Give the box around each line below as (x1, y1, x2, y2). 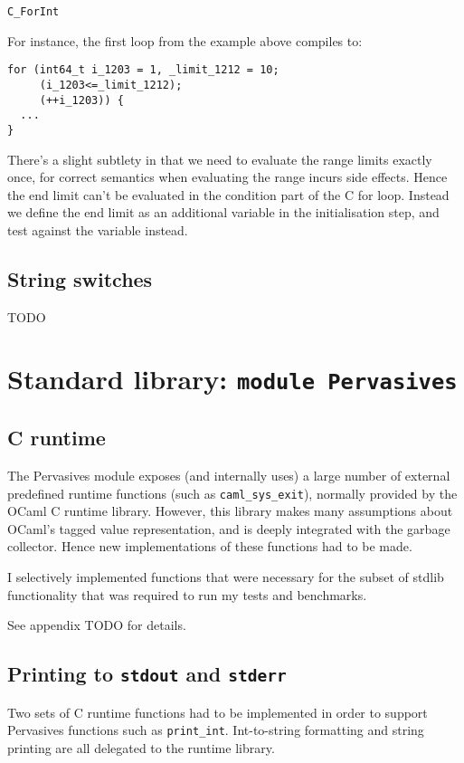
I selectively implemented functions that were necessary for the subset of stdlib (7, 567, 444, 587)
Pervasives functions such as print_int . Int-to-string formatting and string (7, 720, 424, 739)
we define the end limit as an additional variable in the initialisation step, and (7, 203, 440, 222)
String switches (7, 264, 153, 292)
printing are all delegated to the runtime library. (7, 738, 275, 757)
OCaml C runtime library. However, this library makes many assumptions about (7, 501, 453, 520)
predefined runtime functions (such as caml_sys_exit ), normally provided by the (7, 483, 458, 502)
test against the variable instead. (7, 220, 188, 239)
